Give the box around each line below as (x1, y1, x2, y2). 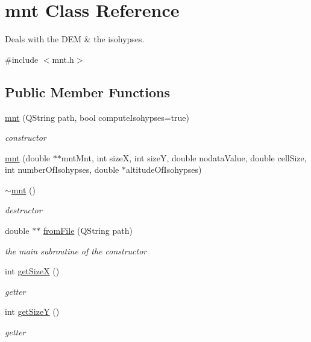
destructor (5, 204, 42, 216)
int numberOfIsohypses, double (5, 163, 119, 176)
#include (5, 53, 39, 65)
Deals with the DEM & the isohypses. (5, 33, 145, 45)
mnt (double (5, 151, 51, 164)
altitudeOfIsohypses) (125, 163, 202, 176)
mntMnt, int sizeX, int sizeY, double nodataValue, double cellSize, (61, 151, 307, 164)
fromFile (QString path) (43, 224, 133, 237)
